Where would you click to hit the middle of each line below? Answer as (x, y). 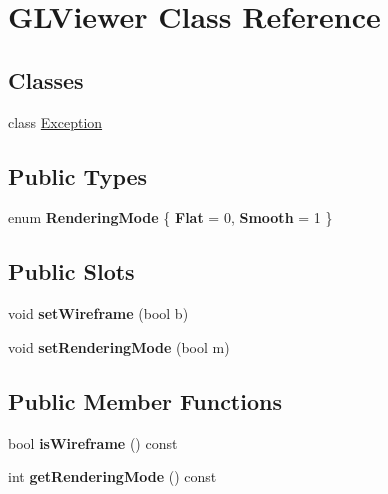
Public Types (78, 175)
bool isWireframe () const (93, 442)
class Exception (55, 121)
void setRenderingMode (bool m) (119, 346)
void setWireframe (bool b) (98, 313)
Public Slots (71, 271)
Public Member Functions (145, 400)
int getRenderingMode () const (112, 476)
